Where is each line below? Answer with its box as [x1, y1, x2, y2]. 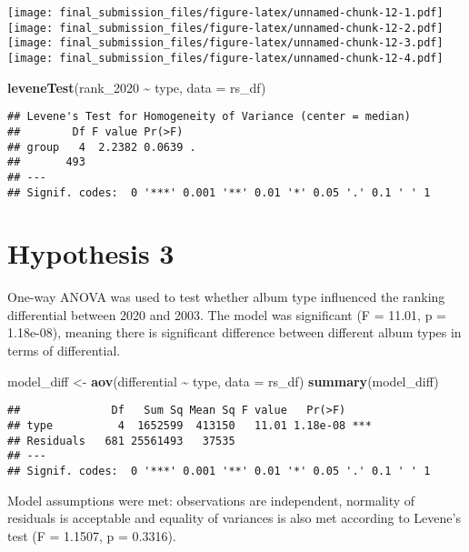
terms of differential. [7, 341, 121, 360]
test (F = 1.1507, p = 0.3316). [7, 526, 176, 545]
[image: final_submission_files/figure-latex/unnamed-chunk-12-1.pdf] [7, 6, 444, 19]
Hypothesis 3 [7, 235, 175, 272]
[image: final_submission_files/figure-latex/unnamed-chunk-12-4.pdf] [7, 51, 444, 65]
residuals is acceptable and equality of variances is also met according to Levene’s [7, 508, 461, 527]
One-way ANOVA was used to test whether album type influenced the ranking [7, 287, 445, 306]
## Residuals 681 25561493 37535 [7, 434, 235, 447]
